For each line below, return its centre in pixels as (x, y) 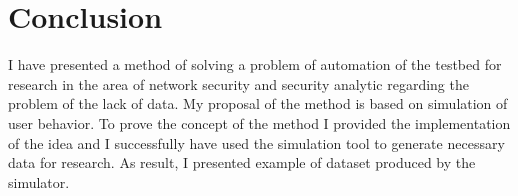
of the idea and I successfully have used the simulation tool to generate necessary (256, 142)
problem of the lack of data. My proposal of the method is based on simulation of (258, 103)
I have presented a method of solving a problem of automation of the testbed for (255, 64)
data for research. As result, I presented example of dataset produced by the (242, 162)
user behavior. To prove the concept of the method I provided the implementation (259, 122)
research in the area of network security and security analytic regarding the (238, 83)
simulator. (39, 181)
